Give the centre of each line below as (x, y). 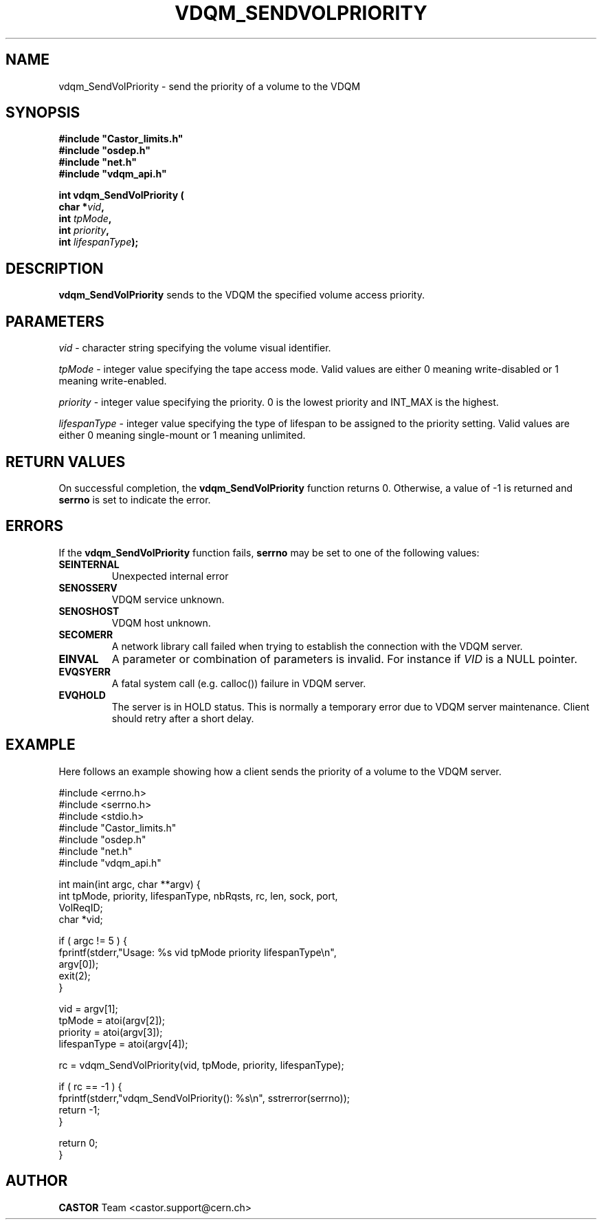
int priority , (84, 230)
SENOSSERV (88, 587)
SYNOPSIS (43, 113)
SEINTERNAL (89, 564)
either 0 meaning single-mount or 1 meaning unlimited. (182, 435)
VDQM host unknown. (161, 622)
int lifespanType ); (99, 242)
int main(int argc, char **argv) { (130, 884)
